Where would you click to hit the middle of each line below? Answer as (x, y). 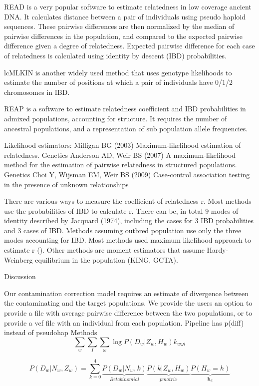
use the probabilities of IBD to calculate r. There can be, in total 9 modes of (121, 210)
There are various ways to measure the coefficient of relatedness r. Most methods (128, 201)
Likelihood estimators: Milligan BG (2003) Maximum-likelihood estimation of (123, 145)
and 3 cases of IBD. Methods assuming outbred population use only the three (123, 230)
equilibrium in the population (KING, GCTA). (107, 259)
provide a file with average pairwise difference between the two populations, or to (128, 313)
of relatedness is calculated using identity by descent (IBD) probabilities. (115, 55)
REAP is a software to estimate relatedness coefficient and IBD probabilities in (125, 109)
